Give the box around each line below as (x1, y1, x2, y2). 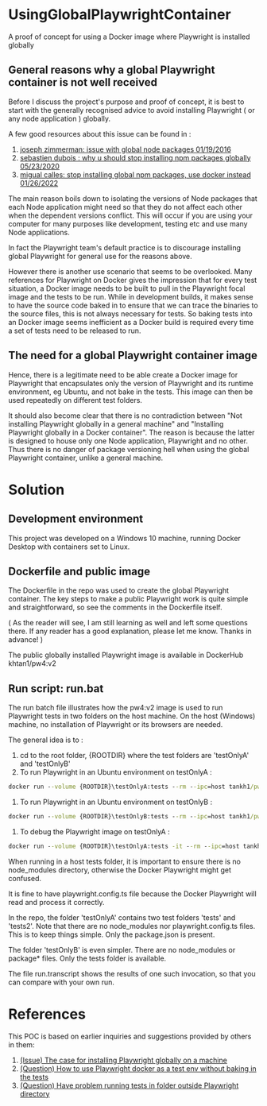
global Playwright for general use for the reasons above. (8, 251, 192, 261)
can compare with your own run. (8, 977, 115, 987)
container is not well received (8, 75, 157, 89)
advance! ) (8, 635, 44, 644)
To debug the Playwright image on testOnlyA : (19, 826, 170, 836)
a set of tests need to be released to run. (8, 326, 141, 335)
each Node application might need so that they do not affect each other (8, 202, 243, 211)
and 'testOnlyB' (19, 759, 71, 768)
